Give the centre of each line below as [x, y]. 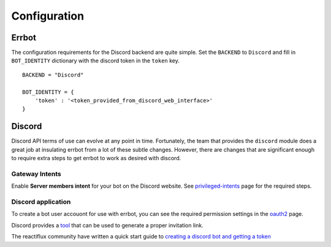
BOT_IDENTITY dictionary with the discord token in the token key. [96, 61]
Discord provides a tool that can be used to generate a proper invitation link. [107, 225]
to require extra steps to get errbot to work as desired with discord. [96, 158]
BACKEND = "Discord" [53, 75]
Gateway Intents [36, 174]
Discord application [41, 202]
